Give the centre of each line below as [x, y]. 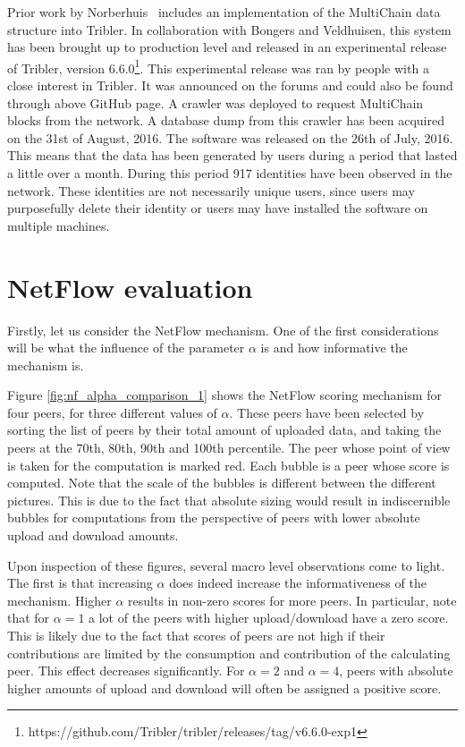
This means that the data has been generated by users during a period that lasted [232, 155]
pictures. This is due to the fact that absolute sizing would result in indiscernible [229, 500]
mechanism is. [46, 365]
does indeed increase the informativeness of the [298, 583]
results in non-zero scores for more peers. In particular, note [292, 600]
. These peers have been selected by [327, 412]
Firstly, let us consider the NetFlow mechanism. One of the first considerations [223, 330]
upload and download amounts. [93, 535]
